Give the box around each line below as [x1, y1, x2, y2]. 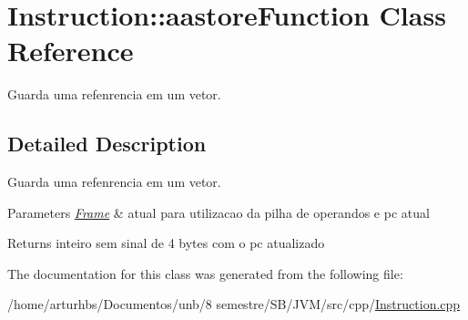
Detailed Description [7, 129, 207, 158]
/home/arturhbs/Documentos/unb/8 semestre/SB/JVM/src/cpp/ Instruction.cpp [7, 294, 461, 314]
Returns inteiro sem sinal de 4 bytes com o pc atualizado [7, 233, 325, 253]
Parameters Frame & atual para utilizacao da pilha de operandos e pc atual [7, 202, 430, 222]
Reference [7, 32, 134, 69]
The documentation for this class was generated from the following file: [7, 263, 403, 283]
